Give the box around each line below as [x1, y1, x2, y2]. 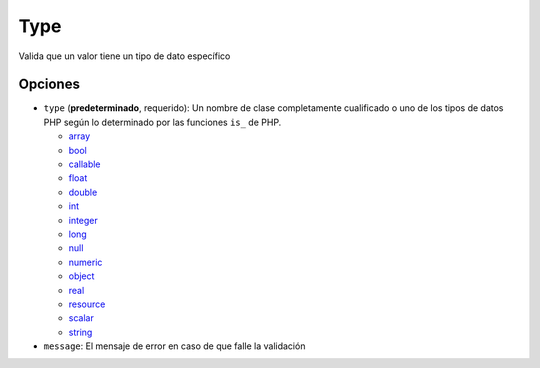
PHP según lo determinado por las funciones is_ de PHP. [43, 116, 282, 128]
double [68, 186, 98, 198]
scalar [68, 312, 94, 324]
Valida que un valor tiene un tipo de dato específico [18, 50, 231, 62]
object [68, 270, 95, 282]
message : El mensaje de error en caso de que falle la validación [43, 340, 306, 352]
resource [68, 298, 106, 310]
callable [68, 158, 101, 170]
